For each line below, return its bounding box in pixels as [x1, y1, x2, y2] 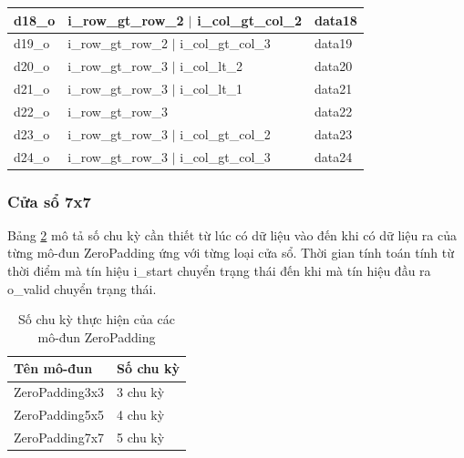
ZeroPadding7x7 [14, 427, 105, 446]
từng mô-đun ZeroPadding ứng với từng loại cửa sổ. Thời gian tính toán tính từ [7, 243, 454, 262]
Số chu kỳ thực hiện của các [18, 310, 175, 329]
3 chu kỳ [117, 382, 165, 402]
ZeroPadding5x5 [14, 405, 105, 424]
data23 [314, 124, 353, 143]
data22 [314, 101, 353, 120]
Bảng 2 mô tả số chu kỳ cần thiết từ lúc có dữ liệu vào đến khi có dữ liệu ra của [7, 225, 457, 244]
